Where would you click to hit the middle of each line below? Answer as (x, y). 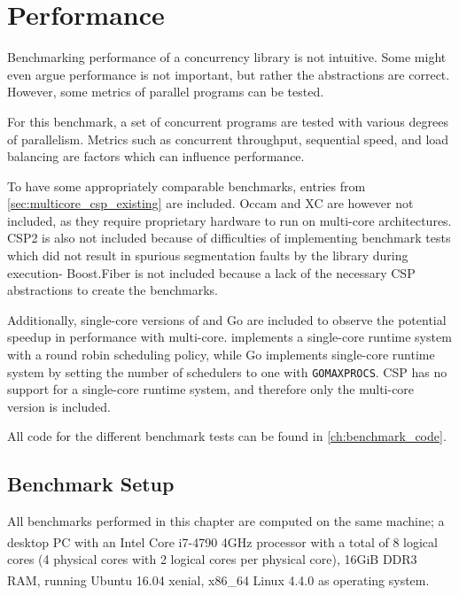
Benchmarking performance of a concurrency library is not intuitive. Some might (227, 57)
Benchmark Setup (91, 484)
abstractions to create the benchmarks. (113, 290)
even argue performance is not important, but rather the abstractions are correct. (229, 74)
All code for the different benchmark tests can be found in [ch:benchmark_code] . (227, 436)
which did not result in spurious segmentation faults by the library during (208, 255)
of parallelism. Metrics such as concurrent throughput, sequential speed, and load (228, 139)
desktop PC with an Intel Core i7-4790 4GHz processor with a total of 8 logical (222, 541)
